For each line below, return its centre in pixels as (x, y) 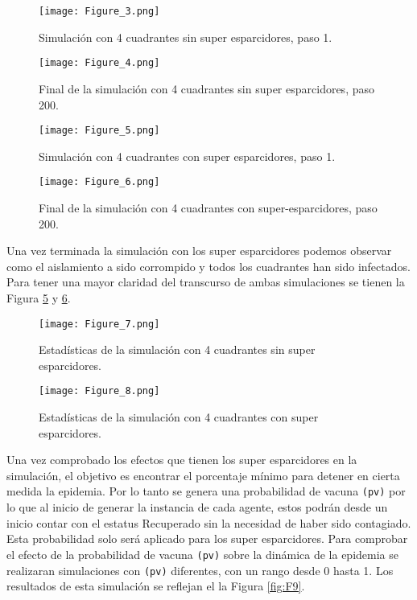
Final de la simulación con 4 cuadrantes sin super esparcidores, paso (206, 88)
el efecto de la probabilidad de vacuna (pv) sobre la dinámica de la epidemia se (202, 554)
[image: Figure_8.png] (99, 391)
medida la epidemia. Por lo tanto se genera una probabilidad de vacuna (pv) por (206, 491)
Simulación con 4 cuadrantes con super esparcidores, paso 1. (187, 156)
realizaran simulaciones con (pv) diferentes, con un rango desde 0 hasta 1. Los (200, 570)
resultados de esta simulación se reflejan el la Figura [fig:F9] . (156, 586)
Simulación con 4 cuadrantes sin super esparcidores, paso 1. (186, 37)
